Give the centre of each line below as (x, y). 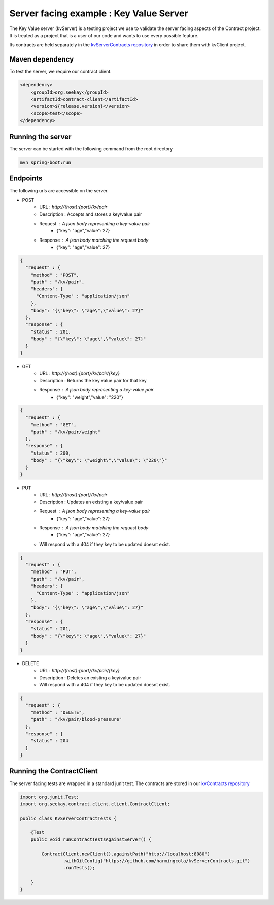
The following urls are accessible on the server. (59, 191)
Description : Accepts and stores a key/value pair (91, 214)
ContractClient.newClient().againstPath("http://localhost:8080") (126, 854)
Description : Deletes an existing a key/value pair (90, 677)
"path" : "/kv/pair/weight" (66, 432)
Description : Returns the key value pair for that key (93, 380)
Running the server (40, 137)
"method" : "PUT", (54, 572)
